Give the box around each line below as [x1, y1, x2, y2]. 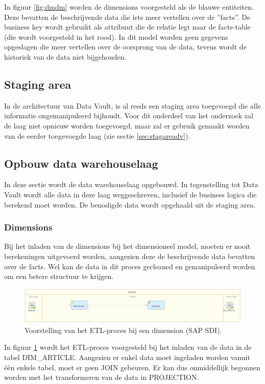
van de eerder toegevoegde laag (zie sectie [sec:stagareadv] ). [4, 130, 190, 141]
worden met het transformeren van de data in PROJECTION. [4, 372, 199, 382]
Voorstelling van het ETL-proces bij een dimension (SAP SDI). [25, 324, 222, 335]
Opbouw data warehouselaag [4, 155, 158, 171]
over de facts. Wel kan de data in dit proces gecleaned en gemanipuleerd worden [4, 261, 255, 271]
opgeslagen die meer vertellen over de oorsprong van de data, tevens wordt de [4, 41, 247, 52]
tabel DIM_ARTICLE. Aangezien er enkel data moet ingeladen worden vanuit [4, 351, 250, 362]
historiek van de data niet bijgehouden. [4, 51, 127, 62]
